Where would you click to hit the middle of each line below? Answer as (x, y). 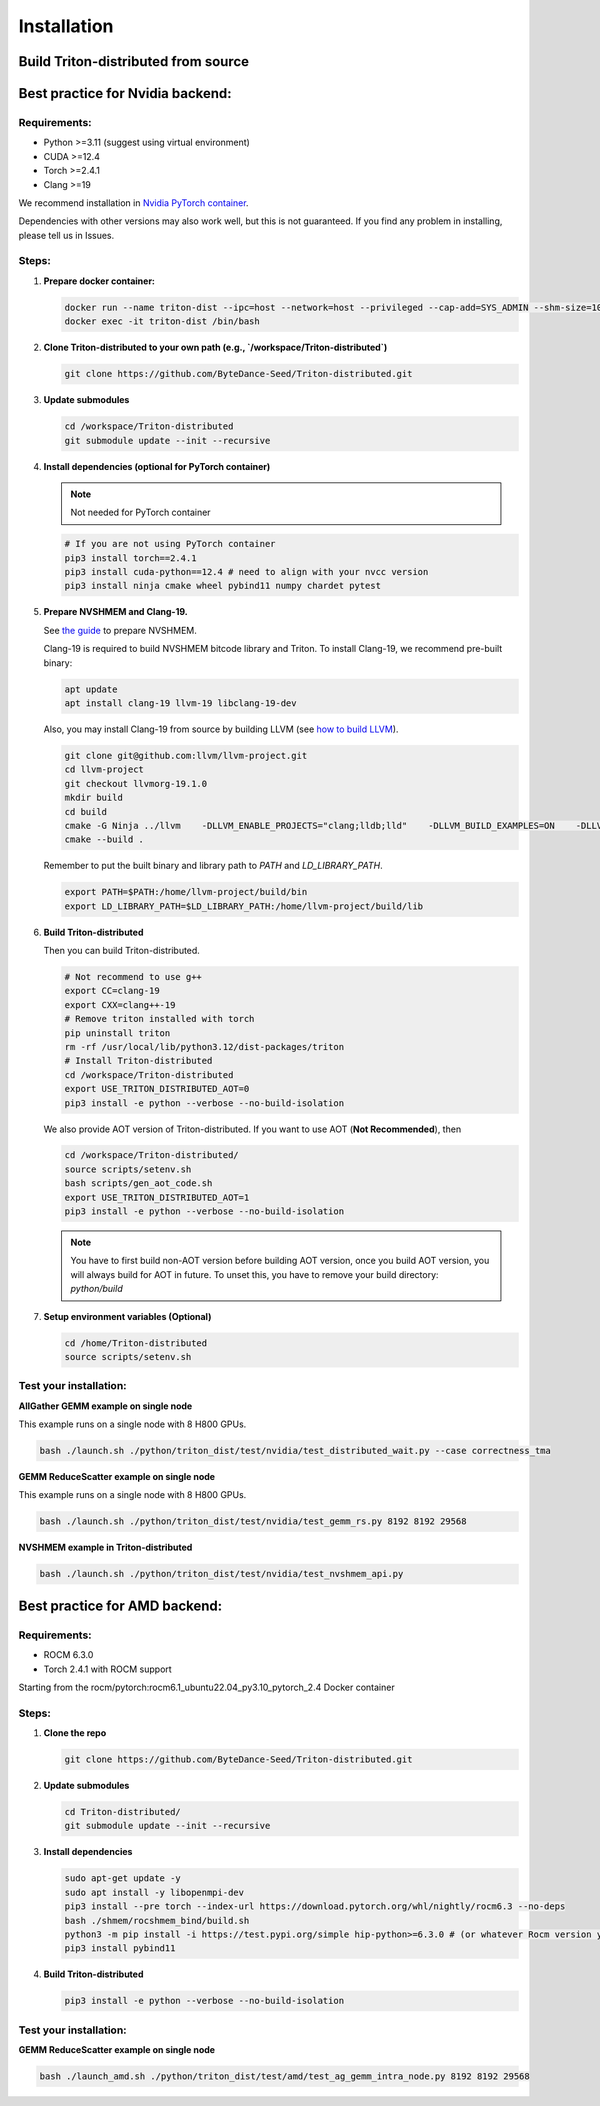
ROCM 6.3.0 (68, 1655)
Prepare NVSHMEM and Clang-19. (116, 612)
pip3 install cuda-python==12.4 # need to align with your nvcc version (246, 572)
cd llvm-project (104, 769)
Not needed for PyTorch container (140, 512)
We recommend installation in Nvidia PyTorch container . (133, 202)
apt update (91, 689)
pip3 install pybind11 (120, 1948)
